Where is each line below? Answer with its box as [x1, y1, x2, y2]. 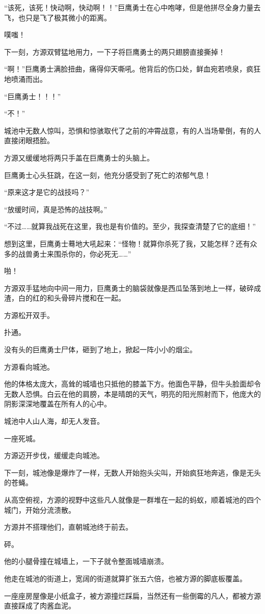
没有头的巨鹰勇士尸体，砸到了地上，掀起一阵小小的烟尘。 [4, 344, 197, 355]
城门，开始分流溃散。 [4, 504, 75, 515]
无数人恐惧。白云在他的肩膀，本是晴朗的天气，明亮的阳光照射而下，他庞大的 [4, 388, 261, 399]
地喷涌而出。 [4, 73, 47, 84]
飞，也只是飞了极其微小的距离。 [4, 12, 111, 22]
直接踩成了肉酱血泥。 [4, 600, 75, 611]
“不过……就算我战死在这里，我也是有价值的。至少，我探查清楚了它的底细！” [4, 221, 256, 232]
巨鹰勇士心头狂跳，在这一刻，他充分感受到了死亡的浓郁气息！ [4, 169, 211, 180]
